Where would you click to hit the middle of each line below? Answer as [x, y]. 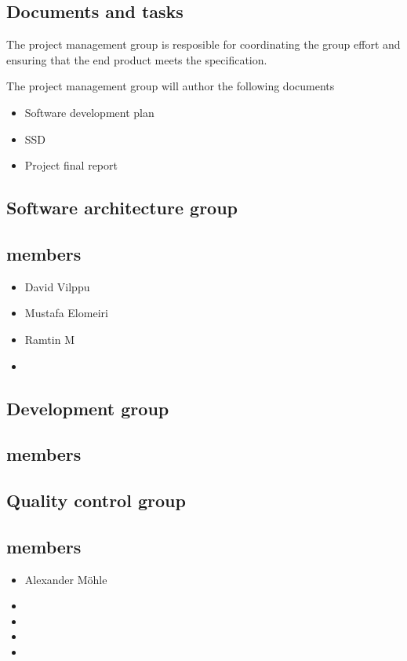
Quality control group [96, 500]
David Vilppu [57, 286]
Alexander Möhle [66, 579]
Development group [88, 408]
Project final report [71, 165]
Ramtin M [49, 339]
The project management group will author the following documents [171, 86]
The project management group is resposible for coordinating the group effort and [203, 44]
